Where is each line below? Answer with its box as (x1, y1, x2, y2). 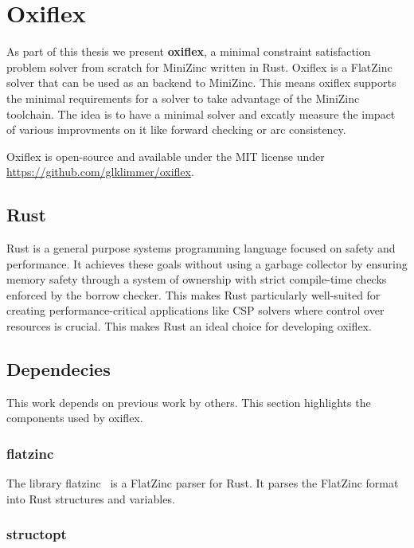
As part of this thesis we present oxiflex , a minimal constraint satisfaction (6, 43, 371, 60)
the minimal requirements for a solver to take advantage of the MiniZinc (6, 89, 360, 106)
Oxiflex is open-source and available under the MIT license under (6, 147, 325, 164)
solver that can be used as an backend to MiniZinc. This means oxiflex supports (6, 74, 396, 91)
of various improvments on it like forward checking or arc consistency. (6, 121, 346, 138)
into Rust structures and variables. (6, 490, 175, 507)
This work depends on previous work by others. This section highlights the (6, 393, 371, 410)
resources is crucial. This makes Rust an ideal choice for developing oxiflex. (6, 318, 372, 335)
